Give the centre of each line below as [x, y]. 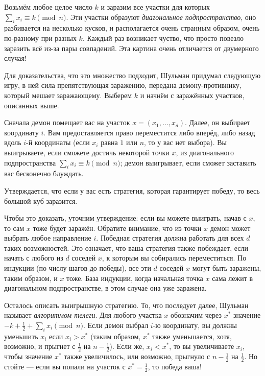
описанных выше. [32, 105]
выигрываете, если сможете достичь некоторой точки [87, 152]
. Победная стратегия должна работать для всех [170, 238]
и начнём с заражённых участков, [192, 95]
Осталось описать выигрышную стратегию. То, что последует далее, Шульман [126, 305]
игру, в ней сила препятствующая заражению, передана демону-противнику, [123, 85]
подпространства [30, 162]
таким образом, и [31, 278]
